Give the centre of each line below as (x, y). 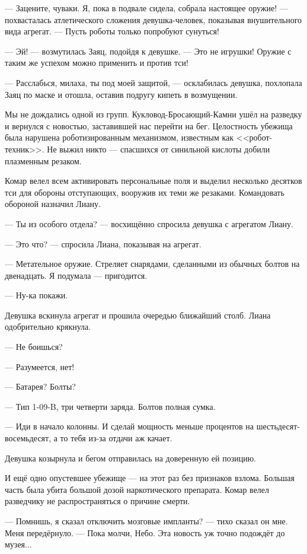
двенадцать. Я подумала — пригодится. (76, 275)
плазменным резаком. (43, 160)
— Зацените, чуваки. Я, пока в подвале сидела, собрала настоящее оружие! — (146, 8)
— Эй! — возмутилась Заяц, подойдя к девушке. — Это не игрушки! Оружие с (148, 51)
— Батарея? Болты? (40, 386)
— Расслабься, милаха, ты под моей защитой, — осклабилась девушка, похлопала (153, 82)
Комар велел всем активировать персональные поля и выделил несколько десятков (153, 181)
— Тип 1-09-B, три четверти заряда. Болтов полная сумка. (110, 406)
